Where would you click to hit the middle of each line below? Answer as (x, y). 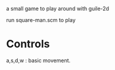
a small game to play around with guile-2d (57, 9)
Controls (28, 44)
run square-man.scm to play (41, 20)
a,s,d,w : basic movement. (38, 60)
